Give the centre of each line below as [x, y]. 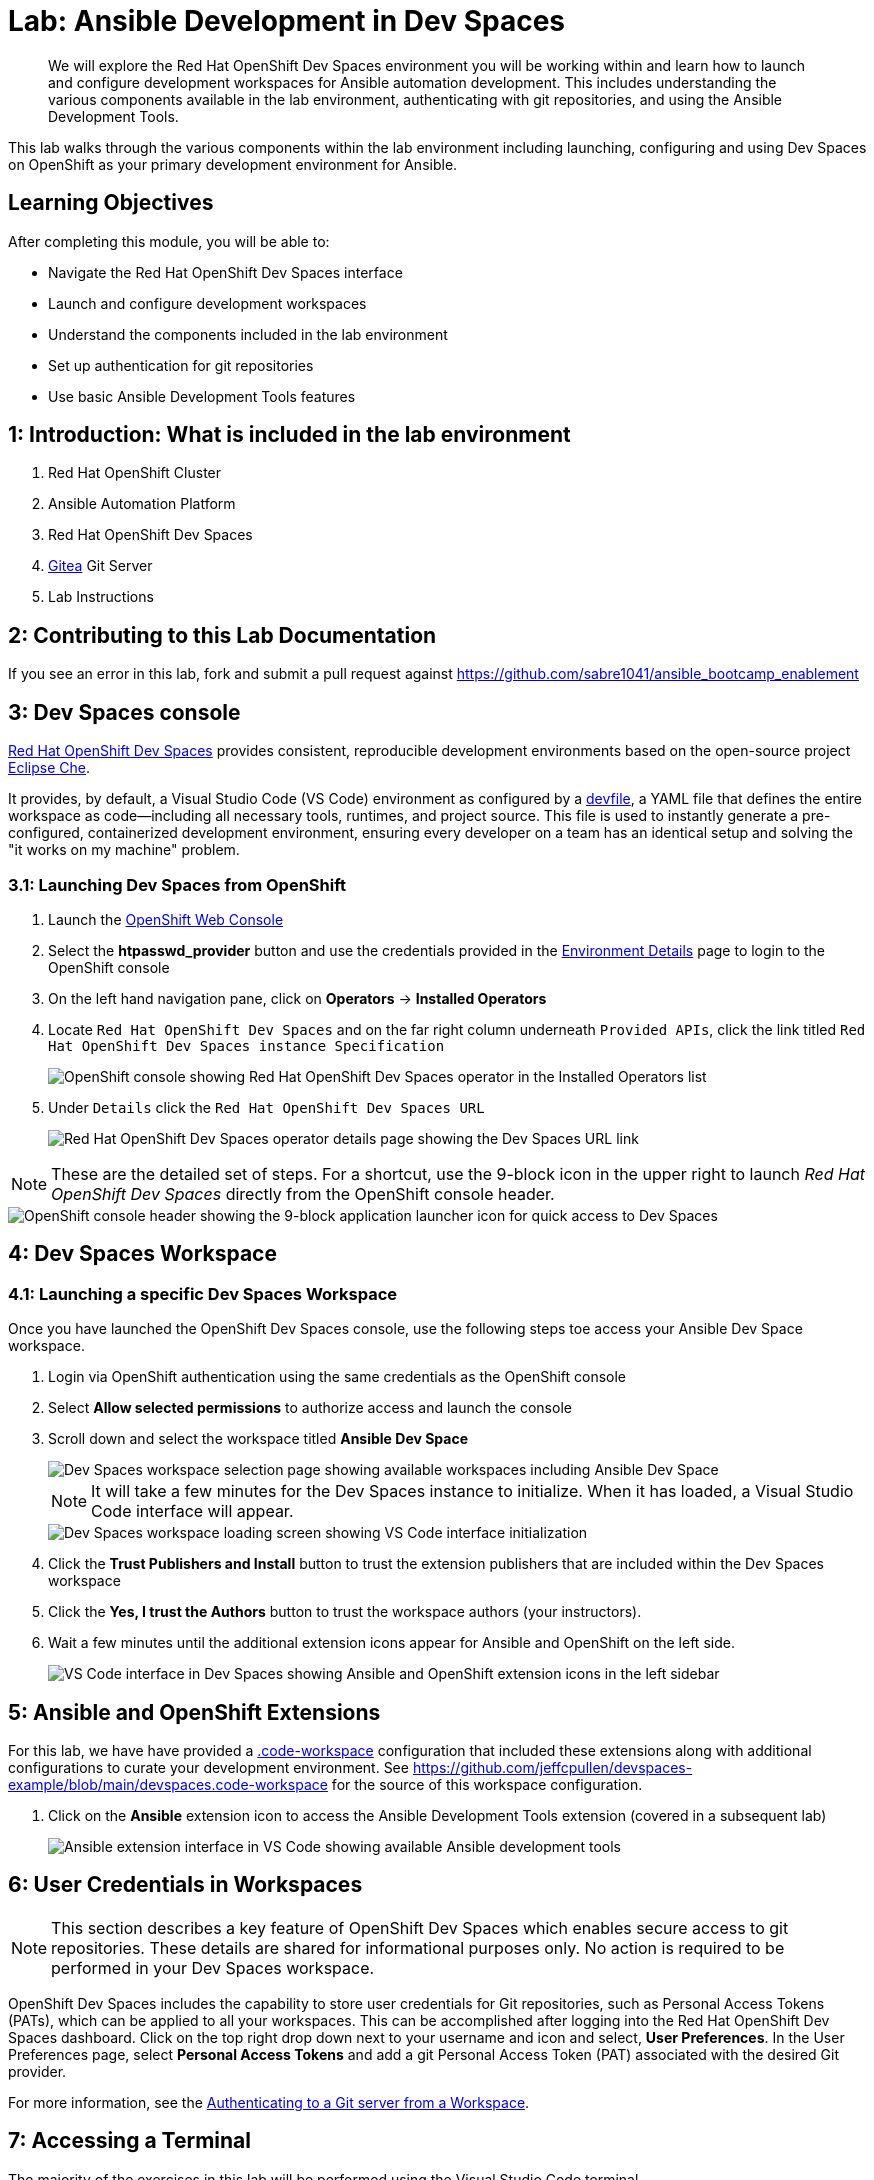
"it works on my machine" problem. [124, 850]
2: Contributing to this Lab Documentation [222, 635]
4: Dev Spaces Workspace [142, 1254]
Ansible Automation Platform [142, 504]
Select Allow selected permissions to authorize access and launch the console [310, 1408]
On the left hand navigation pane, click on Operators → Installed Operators [297, 998]
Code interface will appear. [192, 1511]
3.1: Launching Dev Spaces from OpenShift [177, 884]
